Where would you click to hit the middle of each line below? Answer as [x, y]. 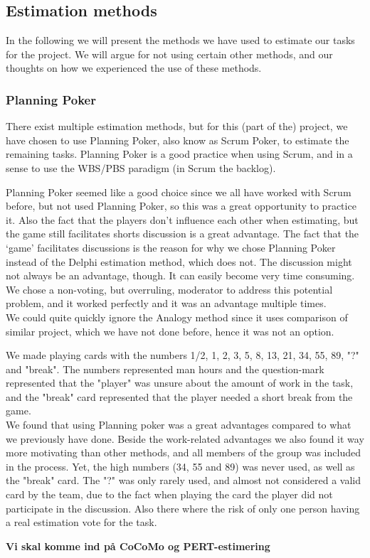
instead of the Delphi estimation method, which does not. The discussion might [179, 261]
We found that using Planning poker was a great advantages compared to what [179, 425]
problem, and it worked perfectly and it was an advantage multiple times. [166, 303]
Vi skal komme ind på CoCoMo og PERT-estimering [138, 546]
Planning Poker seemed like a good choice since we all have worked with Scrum [179, 192]
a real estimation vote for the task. [81, 522]
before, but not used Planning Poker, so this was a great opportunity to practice [181, 206]
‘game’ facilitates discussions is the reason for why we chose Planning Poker [171, 247]
